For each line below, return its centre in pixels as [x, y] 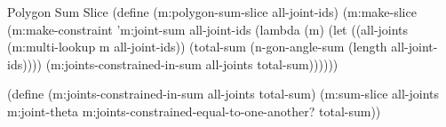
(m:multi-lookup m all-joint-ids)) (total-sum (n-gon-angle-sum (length [197, 47]
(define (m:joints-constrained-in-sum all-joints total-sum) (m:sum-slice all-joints [223, 94]
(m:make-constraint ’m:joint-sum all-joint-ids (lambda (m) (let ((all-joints [208, 29]
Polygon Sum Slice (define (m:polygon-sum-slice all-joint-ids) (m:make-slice [212, 12]
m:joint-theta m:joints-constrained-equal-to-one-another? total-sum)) [194, 111]
